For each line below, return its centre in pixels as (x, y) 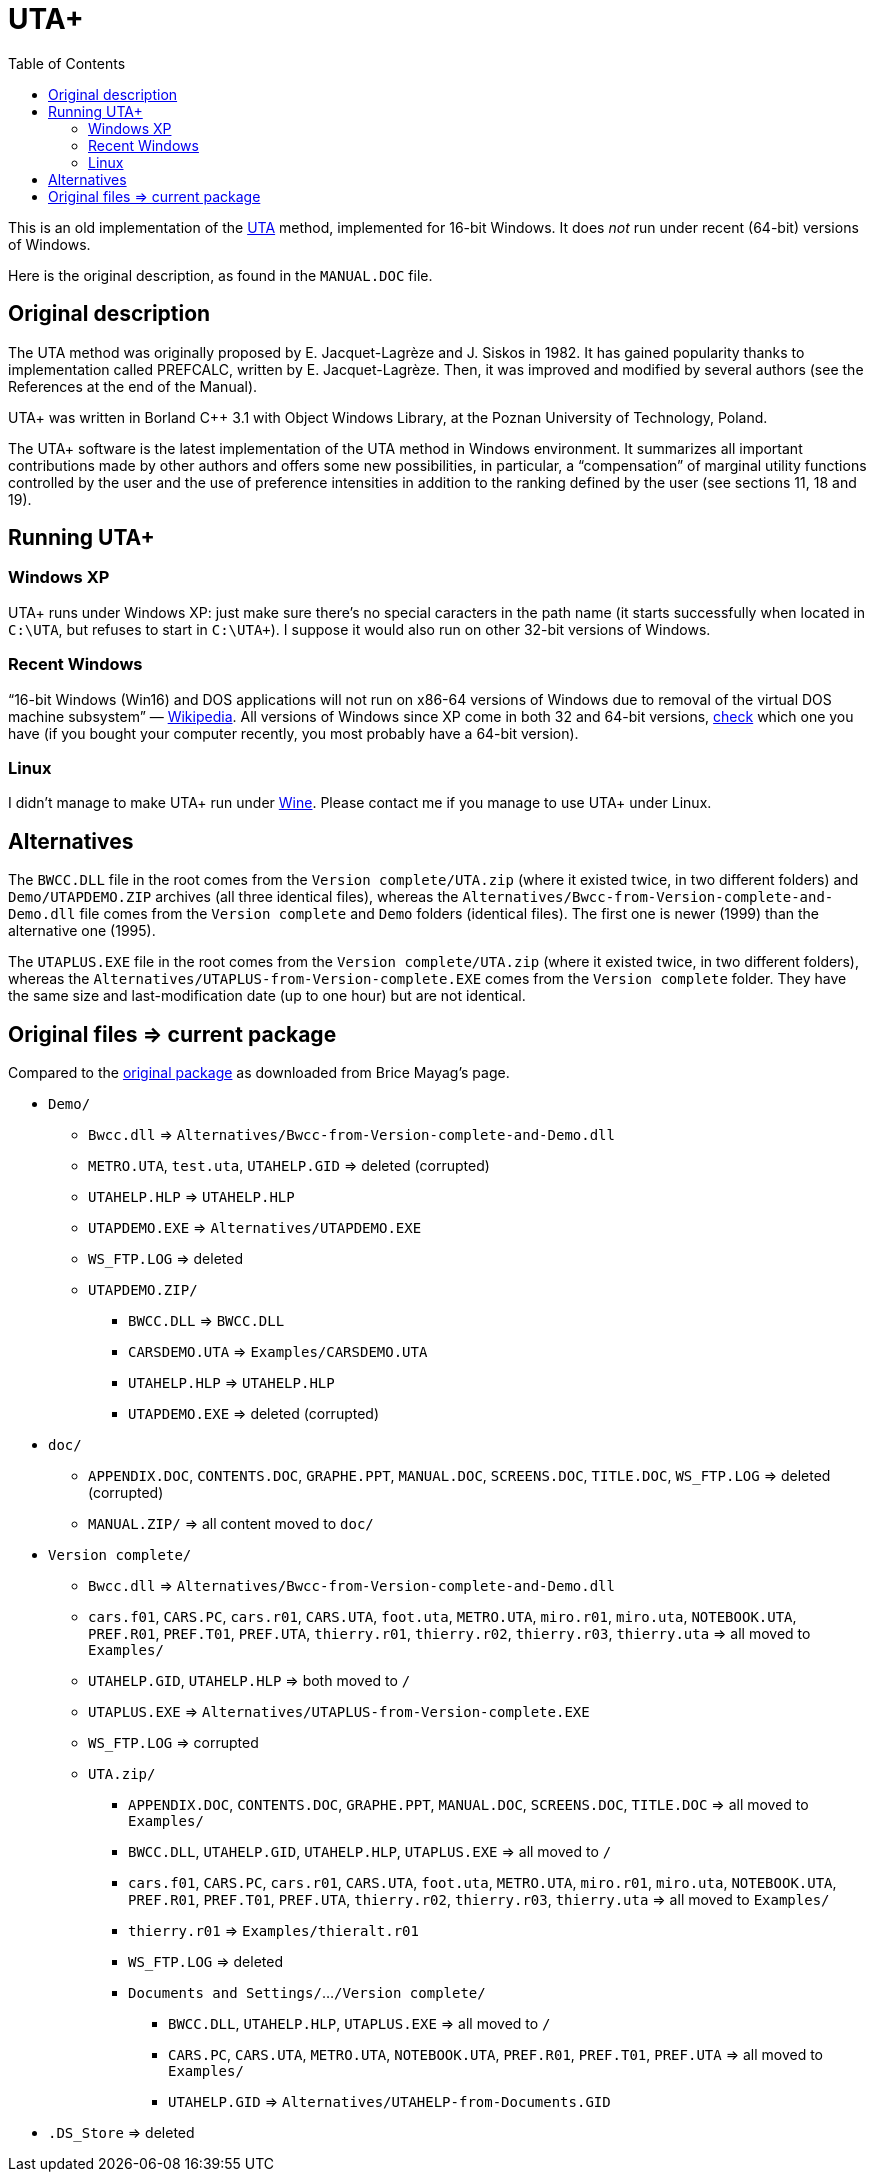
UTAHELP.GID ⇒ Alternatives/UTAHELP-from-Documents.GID (389, 2101)
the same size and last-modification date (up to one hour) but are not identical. (267, 996)
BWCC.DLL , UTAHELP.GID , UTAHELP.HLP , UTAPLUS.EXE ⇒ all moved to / (370, 1851)
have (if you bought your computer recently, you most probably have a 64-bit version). (293, 733)
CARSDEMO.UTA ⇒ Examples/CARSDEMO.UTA (278, 1351)
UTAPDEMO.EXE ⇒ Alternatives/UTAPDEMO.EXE (255, 1227)
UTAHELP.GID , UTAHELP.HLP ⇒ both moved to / (249, 1680)
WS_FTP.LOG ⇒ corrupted (173, 1742)
